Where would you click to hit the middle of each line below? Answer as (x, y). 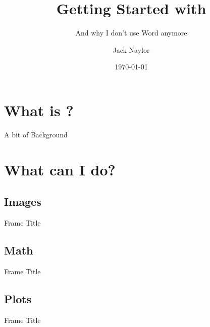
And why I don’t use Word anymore (131, 33)
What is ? (39, 110)
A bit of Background (36, 134)
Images (23, 202)
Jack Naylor (131, 49)
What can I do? (60, 169)
